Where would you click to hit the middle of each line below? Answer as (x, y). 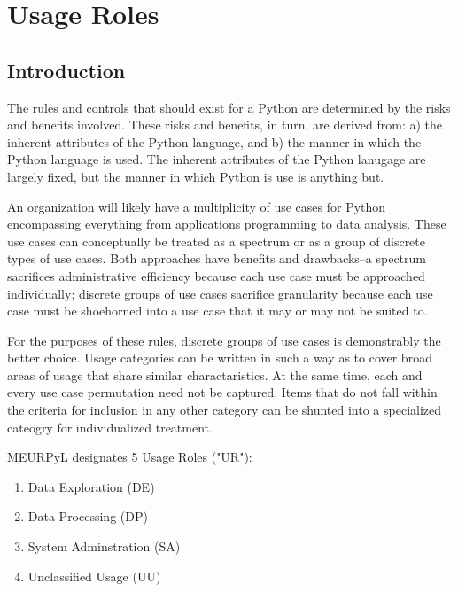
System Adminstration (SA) (104, 546)
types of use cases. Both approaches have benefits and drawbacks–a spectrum (217, 258)
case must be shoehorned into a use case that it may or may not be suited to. (217, 311)
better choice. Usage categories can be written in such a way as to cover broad (220, 358)
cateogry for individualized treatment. (110, 427)
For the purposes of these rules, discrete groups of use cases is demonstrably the (224, 340)
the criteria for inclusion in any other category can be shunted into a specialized (225, 410)
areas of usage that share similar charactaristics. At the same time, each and (215, 374)
